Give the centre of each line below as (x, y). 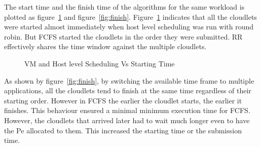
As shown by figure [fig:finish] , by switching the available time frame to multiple (129, 80)
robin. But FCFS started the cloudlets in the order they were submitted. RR (123, 36)
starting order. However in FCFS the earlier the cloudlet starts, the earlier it (123, 100)
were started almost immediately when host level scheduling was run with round (129, 27)
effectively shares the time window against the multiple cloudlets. (105, 46)
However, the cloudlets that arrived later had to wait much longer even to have (127, 120)
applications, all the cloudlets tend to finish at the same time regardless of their (128, 90)
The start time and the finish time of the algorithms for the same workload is (124, 7)
